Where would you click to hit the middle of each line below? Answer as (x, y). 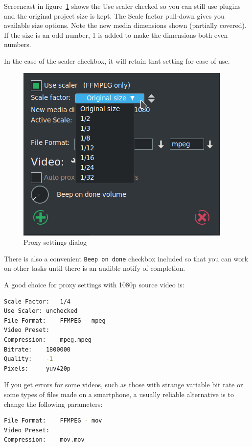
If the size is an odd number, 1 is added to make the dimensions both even (116, 35)
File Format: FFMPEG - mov (53, 421)
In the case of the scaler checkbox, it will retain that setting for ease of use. (117, 60)
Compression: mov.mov (44, 440)
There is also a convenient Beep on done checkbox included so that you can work (126, 258)
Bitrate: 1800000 (37, 349)
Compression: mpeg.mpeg (48, 340)
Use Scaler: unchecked (41, 311)
